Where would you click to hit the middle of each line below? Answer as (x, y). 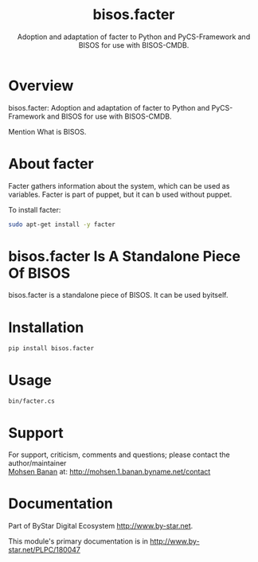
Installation (46, 327)
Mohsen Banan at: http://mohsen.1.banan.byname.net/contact (109, 472)
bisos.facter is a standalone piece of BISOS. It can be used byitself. (118, 295)
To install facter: (35, 209)
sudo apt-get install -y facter (62, 224)
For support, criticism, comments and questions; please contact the (119, 455)
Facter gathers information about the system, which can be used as (119, 185)
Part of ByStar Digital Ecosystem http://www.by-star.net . (101, 526)
